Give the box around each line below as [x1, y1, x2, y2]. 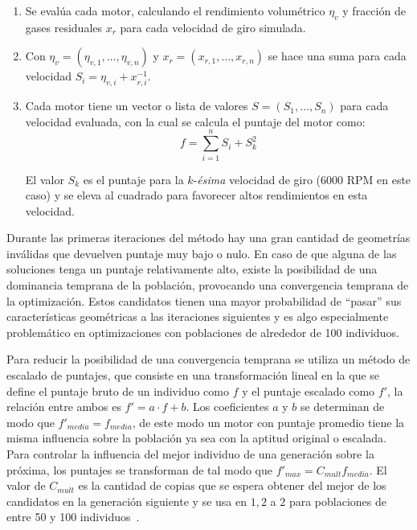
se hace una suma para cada [268, 47, 407, 64]
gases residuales [25, 18, 103, 35]
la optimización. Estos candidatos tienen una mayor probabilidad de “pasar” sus [6, 292, 402, 309]
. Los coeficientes [186, 398, 269, 415]
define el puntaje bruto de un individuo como [6, 382, 229, 399]
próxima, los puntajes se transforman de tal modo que [6, 461, 272, 478]
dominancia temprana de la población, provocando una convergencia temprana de [6, 277, 409, 294]
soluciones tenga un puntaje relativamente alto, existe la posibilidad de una [6, 261, 378, 277]
